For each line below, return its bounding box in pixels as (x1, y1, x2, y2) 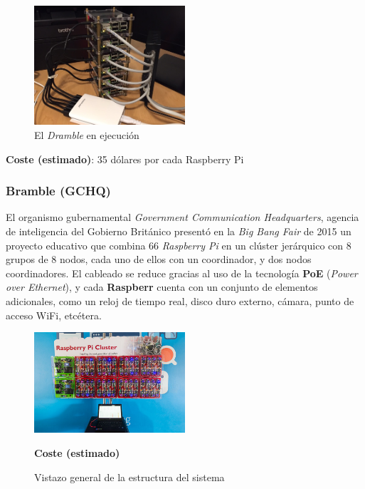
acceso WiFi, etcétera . (6, 307, 102, 322)
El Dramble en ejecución (34, 127, 139, 142)
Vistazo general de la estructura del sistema (34, 469, 225, 484)
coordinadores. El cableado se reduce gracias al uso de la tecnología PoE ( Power (6, 265, 358, 280)
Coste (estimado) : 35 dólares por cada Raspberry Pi (6, 151, 244, 166)
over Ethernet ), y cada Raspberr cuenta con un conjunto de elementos (6, 279, 318, 294)
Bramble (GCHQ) (6, 182, 111, 200)
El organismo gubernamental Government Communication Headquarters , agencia (6, 210, 359, 225)
